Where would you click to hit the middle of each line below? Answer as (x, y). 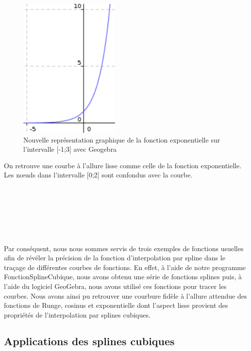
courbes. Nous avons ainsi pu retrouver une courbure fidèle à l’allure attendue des (125, 295)
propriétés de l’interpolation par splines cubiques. (77, 314)
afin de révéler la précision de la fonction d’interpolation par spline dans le (115, 258)
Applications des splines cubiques (89, 341)
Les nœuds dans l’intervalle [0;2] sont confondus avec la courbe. (98, 175)
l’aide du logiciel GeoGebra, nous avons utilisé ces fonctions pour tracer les (115, 286)
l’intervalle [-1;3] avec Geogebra (70, 149)
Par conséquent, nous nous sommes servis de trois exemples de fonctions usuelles (124, 248)
